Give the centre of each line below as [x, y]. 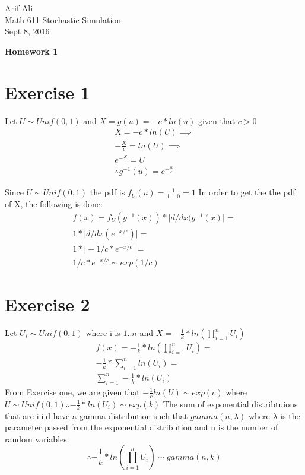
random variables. [37, 438]
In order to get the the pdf [247, 192]
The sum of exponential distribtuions [230, 403]
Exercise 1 [47, 92]
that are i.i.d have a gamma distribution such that [96, 415]
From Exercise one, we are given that [72, 392]
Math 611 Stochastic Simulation [63, 19]
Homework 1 [31, 51]
